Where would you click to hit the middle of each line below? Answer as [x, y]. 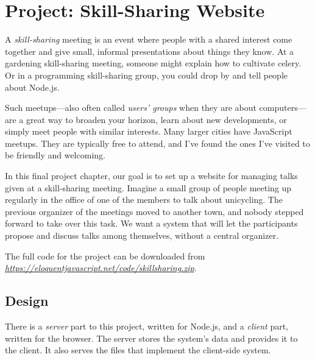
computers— [283, 108]
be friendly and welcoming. [55, 155]
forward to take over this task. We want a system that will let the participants [151, 223]
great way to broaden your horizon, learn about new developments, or [157, 119]
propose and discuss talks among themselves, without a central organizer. [142, 235]
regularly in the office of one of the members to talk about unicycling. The [144, 199]
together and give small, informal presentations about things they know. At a [150, 51]
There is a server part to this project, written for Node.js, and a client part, [147, 326]
